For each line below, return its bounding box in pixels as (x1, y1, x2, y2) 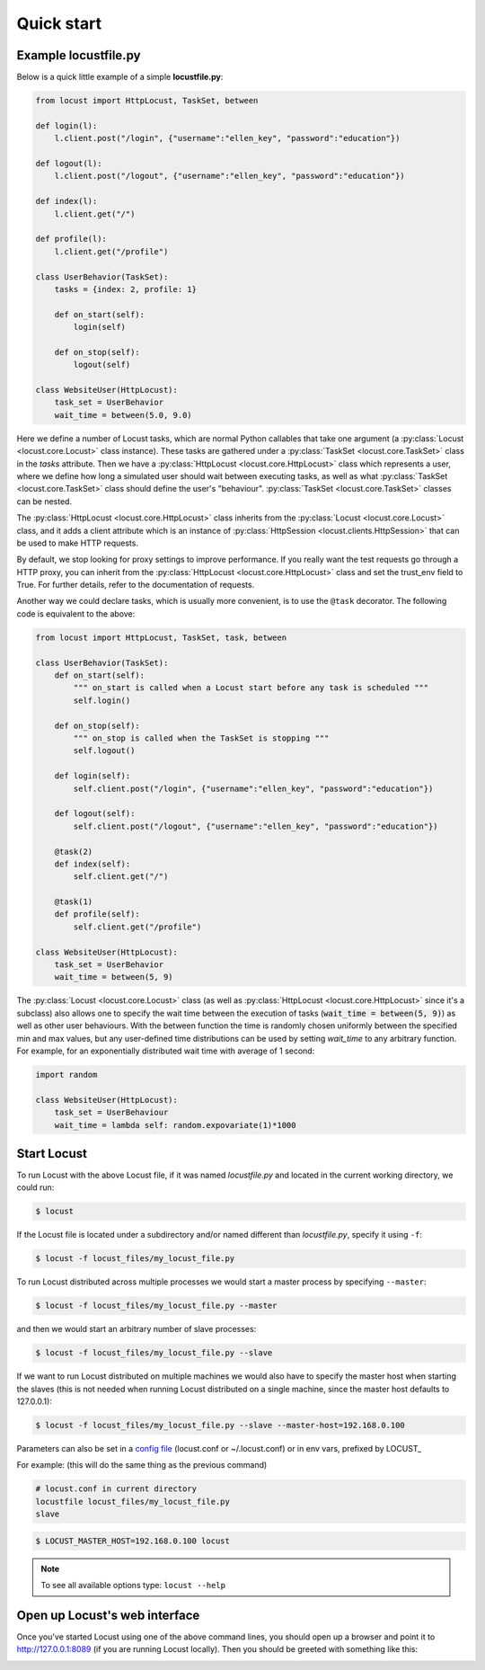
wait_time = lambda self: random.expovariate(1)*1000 (54, 1120, 296, 1130)
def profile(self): (54, 909, 141, 919)
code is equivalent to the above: (16, 608, 136, 619)
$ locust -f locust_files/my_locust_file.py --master (35, 1301, 278, 1311)
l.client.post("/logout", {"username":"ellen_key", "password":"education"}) (54, 171, 406, 182)
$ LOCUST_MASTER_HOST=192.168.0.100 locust (35, 1535, 231, 1546)
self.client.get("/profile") (73, 921, 202, 932)
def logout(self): (54, 809, 136, 819)
